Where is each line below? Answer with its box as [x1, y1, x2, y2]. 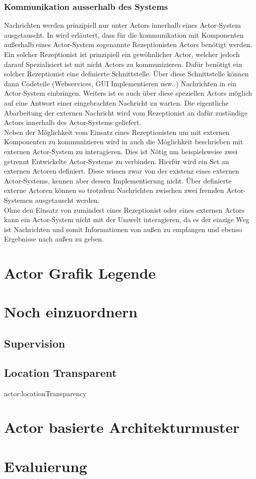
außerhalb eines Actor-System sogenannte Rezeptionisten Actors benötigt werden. [4, 39, 253, 50]
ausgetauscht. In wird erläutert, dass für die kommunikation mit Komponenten [4, 29, 244, 40]
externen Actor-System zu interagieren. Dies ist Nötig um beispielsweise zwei [4, 146, 238, 156]
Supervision [4, 336, 65, 351]
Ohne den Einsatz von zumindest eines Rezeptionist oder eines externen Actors [4, 204, 245, 215]
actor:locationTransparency [4, 388, 87, 398]
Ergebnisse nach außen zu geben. [4, 234, 104, 244]
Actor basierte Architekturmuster [4, 417, 240, 437]
